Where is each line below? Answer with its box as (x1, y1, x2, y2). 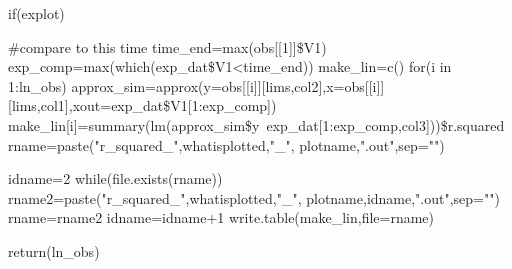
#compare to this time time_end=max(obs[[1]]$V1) (8, 36, 327, 57)
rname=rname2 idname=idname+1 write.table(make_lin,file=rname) (8, 207, 435, 228)
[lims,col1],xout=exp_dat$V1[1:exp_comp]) (8, 95, 277, 116)
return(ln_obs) (8, 240, 100, 261)
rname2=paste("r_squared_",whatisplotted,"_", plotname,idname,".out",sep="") (8, 187, 500, 208)
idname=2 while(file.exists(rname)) (8, 168, 223, 189)
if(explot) (8, 3, 65, 23)
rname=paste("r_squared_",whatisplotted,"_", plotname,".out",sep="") (8, 134, 445, 155)
